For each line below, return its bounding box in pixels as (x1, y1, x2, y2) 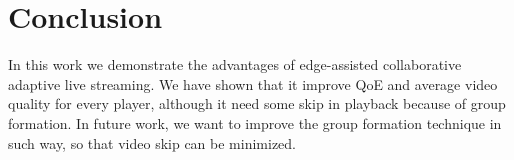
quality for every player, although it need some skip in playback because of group (8, 93, 506, 114)
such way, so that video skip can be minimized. (8, 132, 296, 153)
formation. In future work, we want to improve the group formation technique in (8, 112, 502, 133)
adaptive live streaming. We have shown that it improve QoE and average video (8, 73, 498, 94)
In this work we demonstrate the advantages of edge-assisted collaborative (8, 54, 462, 75)
